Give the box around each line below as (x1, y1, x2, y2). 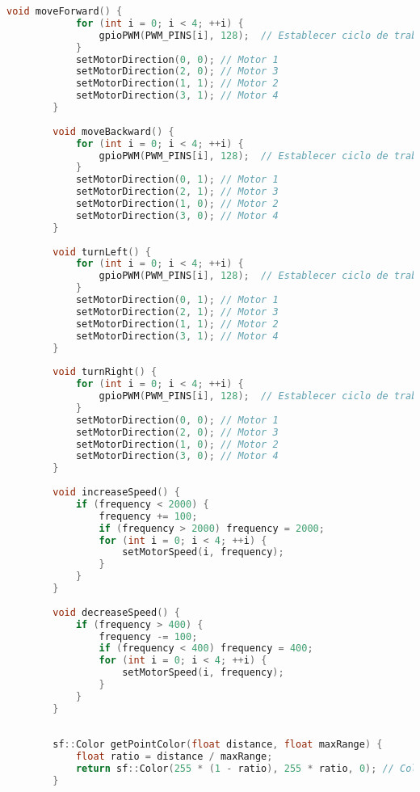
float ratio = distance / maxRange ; (75, 751, 273, 763)
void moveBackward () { (52, 125, 174, 137)
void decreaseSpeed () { (52, 606, 180, 618)
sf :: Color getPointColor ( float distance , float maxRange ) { (52, 739, 383, 751)
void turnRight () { (52, 366, 157, 378)
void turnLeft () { (52, 246, 152, 258)
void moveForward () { (6, 6, 123, 17)
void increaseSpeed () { (52, 487, 180, 498)
